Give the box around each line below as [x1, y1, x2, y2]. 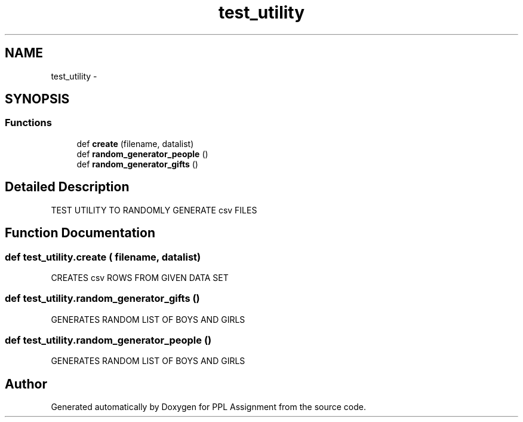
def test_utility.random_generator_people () [5, 334, 212, 346]
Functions [5, 117, 52, 129]
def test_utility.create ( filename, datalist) [5, 250, 201, 263]
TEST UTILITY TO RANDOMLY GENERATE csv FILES [51, 204, 257, 215]
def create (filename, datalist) [76, 138, 194, 149]
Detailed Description [5, 179, 130, 195]
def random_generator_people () [76, 148, 208, 159]
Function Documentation [5, 225, 155, 241]
